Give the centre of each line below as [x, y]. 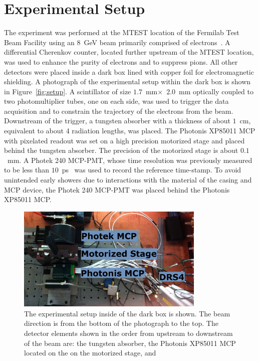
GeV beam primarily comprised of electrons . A [157, 42]
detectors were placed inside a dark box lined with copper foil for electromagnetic [129, 71]
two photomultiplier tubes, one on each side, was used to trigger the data [116, 101]
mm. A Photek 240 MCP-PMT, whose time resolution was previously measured [130, 160]
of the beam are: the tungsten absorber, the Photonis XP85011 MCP [130, 343]
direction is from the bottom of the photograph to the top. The [121, 323]
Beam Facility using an [39, 42]
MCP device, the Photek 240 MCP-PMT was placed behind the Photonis [117, 189]
